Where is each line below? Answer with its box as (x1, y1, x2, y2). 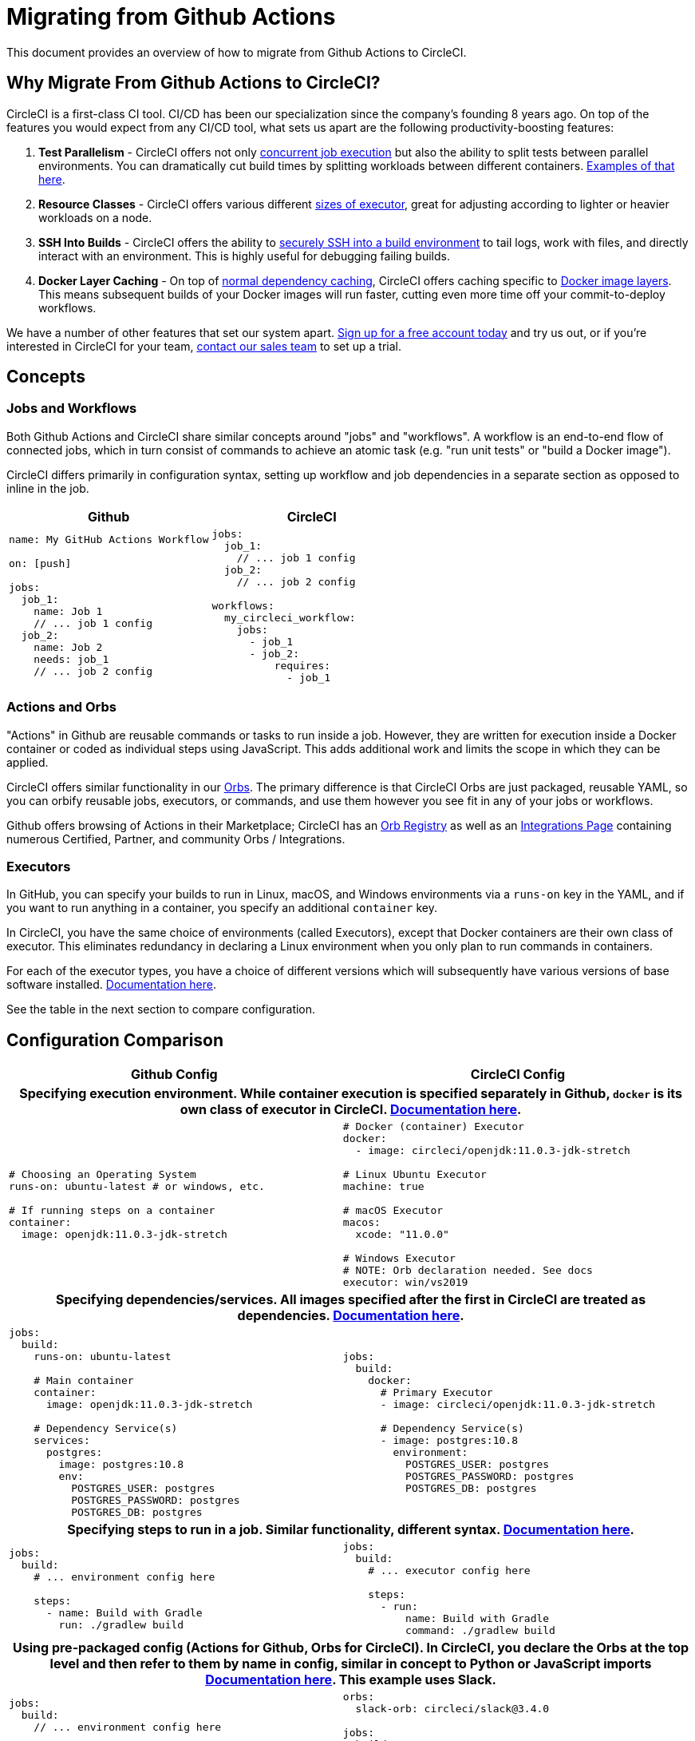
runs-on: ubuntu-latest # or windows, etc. (9, 1180, 265, 1193)
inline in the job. (6, 481, 89, 495)
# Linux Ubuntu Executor (342, 1168, 487, 1181)
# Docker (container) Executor (342, 1120, 524, 1133)
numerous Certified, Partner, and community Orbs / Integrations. (6, 831, 346, 846)
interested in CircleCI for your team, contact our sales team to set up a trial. (6, 339, 402, 353)
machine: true (342, 1180, 425, 1193)
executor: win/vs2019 (342, 1276, 468, 1289)
